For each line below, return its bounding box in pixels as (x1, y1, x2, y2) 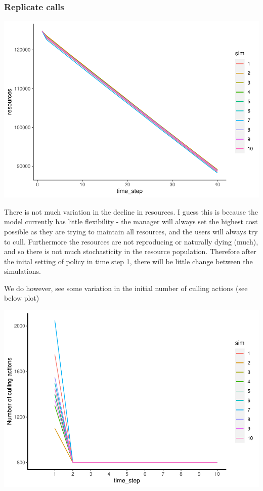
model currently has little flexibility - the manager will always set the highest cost (4, 216, 258, 227)
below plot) (4, 293, 39, 303)
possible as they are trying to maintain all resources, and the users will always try (4, 226, 258, 236)
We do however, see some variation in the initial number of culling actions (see (4, 282, 248, 293)
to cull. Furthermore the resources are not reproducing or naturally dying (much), (4, 236, 258, 247)
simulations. (4, 266, 41, 276)
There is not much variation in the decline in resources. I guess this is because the (4, 206, 258, 217)
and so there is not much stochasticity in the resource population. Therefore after (4, 246, 256, 257)
